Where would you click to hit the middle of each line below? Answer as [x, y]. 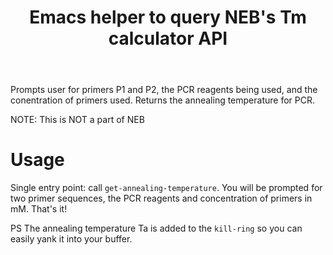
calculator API [168, 38]
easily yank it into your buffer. [71, 239]
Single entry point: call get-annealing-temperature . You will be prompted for [166, 188]
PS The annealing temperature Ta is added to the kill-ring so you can [156, 228]
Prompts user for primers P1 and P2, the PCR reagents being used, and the [164, 90]
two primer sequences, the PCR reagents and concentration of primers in [161, 198]
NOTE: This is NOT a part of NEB [77, 120]
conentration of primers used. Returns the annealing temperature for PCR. [162, 100]
